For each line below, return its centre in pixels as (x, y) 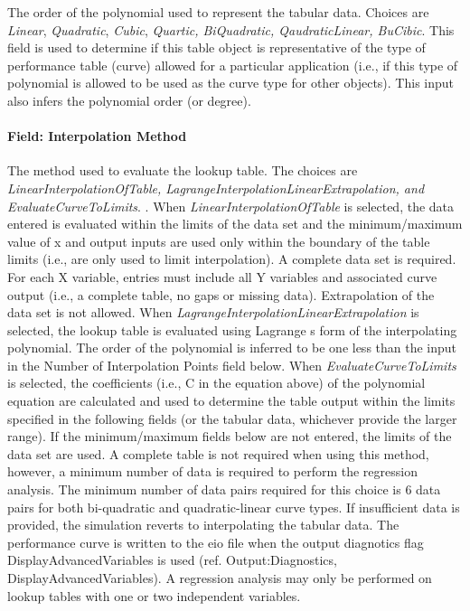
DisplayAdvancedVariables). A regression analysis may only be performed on (220, 578)
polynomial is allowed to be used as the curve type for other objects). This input (231, 83)
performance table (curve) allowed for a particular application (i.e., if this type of (233, 65)
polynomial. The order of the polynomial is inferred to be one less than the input (232, 348)
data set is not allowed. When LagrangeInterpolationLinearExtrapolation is (213, 312)
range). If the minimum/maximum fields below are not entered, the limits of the (230, 436)
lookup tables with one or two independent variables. (154, 595)
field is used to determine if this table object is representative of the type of (216, 47)
